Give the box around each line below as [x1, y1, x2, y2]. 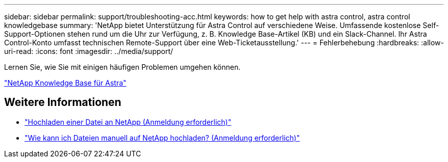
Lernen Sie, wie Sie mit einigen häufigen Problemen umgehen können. [4, 63, 241, 71]
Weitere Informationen [4, 96, 122, 109]
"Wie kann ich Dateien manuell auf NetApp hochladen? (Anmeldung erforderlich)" [25, 133, 300, 142]
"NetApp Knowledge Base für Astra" [4, 78, 127, 87]
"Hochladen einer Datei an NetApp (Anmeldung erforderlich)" [25, 117, 232, 126]
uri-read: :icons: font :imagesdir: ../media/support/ [4, 47, 173, 56]
